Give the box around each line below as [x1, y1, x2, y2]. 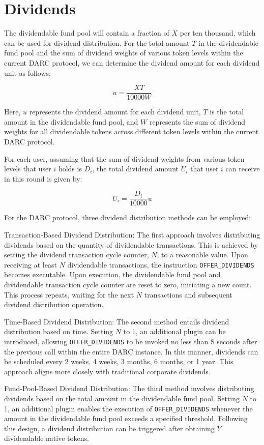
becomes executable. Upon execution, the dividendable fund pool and [4, 269, 221, 280]
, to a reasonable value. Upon [157, 249, 248, 260]
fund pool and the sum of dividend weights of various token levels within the [4, 47, 243, 58]
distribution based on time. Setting [4, 326, 113, 337]
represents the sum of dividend [149, 116, 246, 127]
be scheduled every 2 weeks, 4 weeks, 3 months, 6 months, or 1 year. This [4, 356, 233, 367]
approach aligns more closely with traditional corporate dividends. [4, 366, 211, 376]
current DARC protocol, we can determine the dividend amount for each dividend [4, 57, 260, 68]
